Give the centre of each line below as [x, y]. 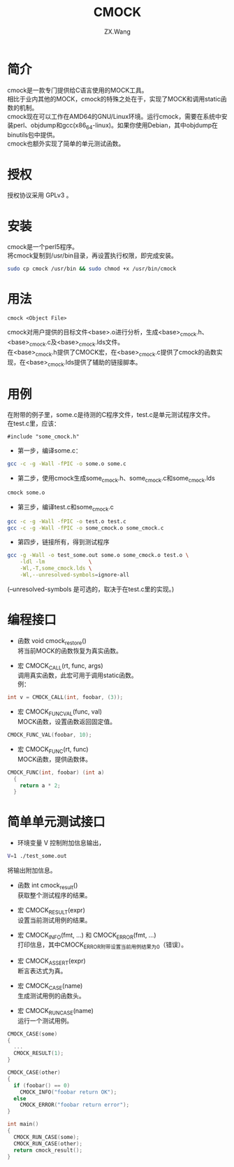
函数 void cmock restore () [52, 641]
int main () [23, 1124]
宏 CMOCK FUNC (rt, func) [53, 750]
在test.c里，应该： [34, 423]
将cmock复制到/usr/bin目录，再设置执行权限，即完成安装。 [93, 255]
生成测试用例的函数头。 [51, 996]
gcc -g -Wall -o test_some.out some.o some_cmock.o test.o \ [98, 556]
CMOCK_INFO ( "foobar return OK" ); [68, 1092]
